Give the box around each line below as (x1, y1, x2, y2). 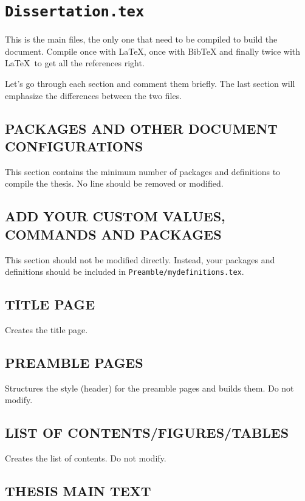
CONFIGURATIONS (5, 137, 143, 155)
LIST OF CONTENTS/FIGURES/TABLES (5, 423, 289, 442)
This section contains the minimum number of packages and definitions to (5, 165, 281, 178)
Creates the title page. (5, 323, 88, 336)
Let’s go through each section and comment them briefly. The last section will (5, 77, 295, 90)
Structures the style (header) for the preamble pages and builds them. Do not (5, 381, 294, 394)
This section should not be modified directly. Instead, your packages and (5, 253, 275, 266)
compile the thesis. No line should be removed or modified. (5, 177, 224, 190)
